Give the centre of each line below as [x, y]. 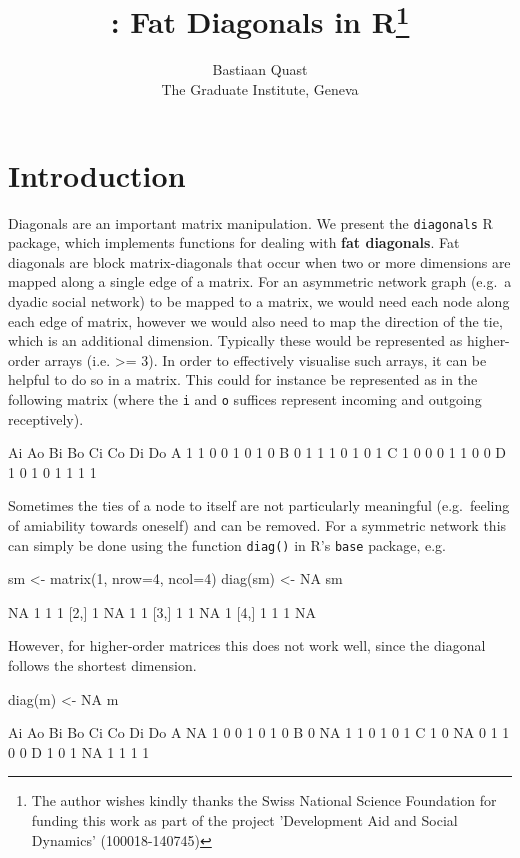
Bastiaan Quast [260, 69]
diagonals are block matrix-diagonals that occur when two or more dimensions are [259, 261]
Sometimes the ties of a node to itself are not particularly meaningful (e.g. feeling [259, 505]
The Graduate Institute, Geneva [260, 89]
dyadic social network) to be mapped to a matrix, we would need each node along [259, 301]
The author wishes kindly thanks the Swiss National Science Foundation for [264, 800]
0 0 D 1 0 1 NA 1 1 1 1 [79, 751]
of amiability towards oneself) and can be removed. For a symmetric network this [257, 525]
